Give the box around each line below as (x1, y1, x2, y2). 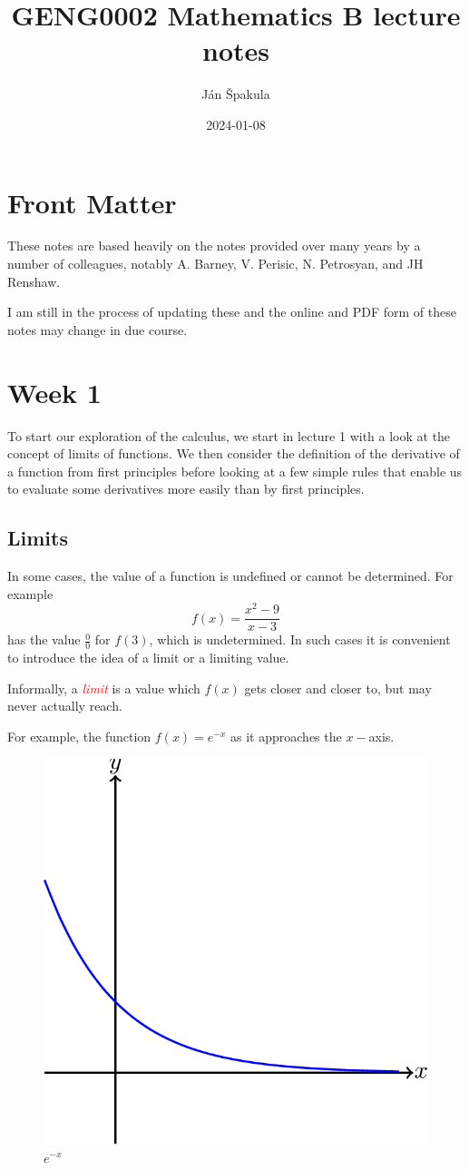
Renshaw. (7, 271, 61, 290)
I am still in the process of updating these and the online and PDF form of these (7, 302, 456, 321)
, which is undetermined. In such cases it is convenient (149, 630, 451, 649)
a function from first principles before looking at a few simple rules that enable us (7, 461, 463, 480)
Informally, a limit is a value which (7, 678, 200, 697)
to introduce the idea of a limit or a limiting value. (7, 648, 289, 667)
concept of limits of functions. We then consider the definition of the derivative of (7, 444, 460, 463)
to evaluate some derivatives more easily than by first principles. (7, 479, 365, 498)
